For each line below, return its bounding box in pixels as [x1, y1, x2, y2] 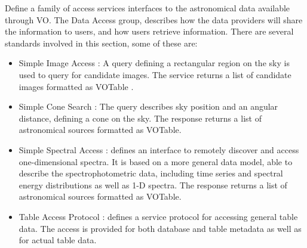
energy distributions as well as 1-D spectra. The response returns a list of [19, 178, 287, 191]
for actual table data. [19, 234, 97, 246]
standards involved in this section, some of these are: [5, 36, 198, 49]
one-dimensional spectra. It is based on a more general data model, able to [19, 155, 293, 168]
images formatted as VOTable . [19, 80, 134, 92]
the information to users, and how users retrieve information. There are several [5, 25, 294, 38]
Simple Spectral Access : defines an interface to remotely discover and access [19, 143, 299, 156]
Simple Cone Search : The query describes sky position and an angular [19, 100, 278, 113]
